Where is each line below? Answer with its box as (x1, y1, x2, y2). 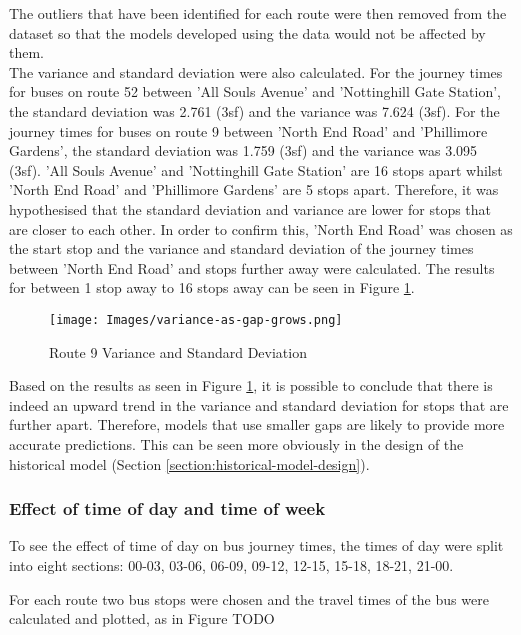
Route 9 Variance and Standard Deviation (49, 341, 307, 362)
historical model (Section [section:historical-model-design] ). (9, 453, 370, 474)
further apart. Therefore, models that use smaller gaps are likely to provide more (9, 414, 505, 435)
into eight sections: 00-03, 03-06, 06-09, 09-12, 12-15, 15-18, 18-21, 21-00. (9, 554, 454, 575)
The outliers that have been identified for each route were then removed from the (9, 3, 507, 23)
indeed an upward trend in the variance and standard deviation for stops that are (9, 394, 509, 415)
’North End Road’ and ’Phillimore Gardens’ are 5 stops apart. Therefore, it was (9, 179, 499, 200)
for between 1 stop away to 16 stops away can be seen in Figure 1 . (9, 277, 415, 298)
